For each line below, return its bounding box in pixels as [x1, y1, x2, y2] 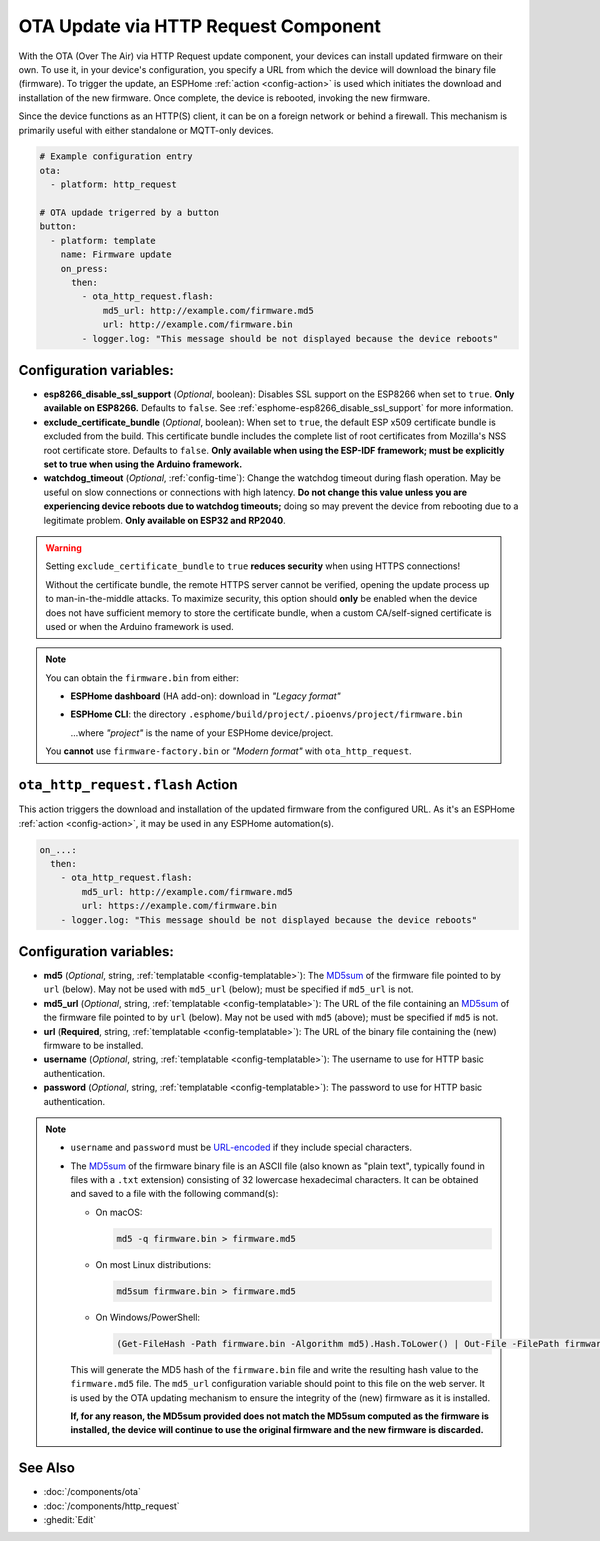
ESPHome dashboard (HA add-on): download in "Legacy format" [70, 690, 342, 702]
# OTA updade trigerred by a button [39, 207, 220, 219]
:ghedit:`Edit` [43, 1514, 97, 1526]
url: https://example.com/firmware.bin [81, 900, 277, 912]
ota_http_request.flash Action [18, 776, 239, 794]
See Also [18, 1460, 75, 1477]
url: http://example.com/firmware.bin [102, 319, 294, 330]
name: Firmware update [60, 249, 172, 260]
